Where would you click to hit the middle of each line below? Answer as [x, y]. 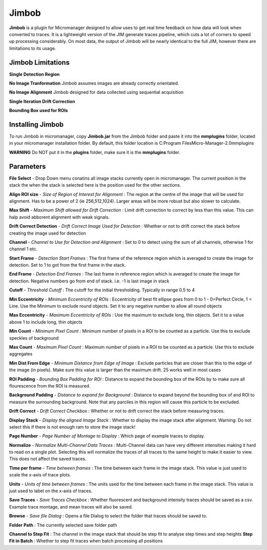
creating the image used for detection [47, 233]
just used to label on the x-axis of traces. [51, 491]
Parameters [27, 166]
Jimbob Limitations [39, 62]
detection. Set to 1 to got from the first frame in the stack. [67, 265]
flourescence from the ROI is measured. [50, 386]
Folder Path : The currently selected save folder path [63, 525]
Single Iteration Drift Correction [42, 101]
